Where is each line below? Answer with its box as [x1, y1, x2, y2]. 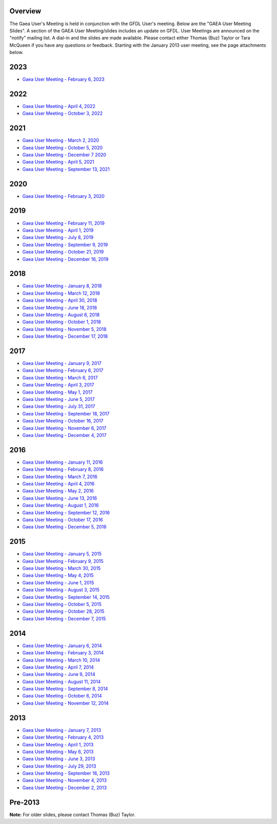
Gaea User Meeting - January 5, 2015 [22, 551, 102, 557]
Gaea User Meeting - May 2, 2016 [22, 488, 94, 494]
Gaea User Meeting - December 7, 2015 [22, 615, 106, 621]
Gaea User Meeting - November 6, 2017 [22, 425, 107, 431]
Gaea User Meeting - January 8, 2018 [22, 283, 102, 289]
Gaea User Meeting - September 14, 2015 [22, 594, 110, 600]
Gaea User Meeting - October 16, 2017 [22, 418, 104, 424]
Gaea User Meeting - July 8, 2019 [22, 234, 94, 241]
